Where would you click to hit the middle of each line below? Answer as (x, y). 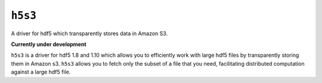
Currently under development (49, 44)
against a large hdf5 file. (41, 72)
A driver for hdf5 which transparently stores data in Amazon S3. (89, 33)
